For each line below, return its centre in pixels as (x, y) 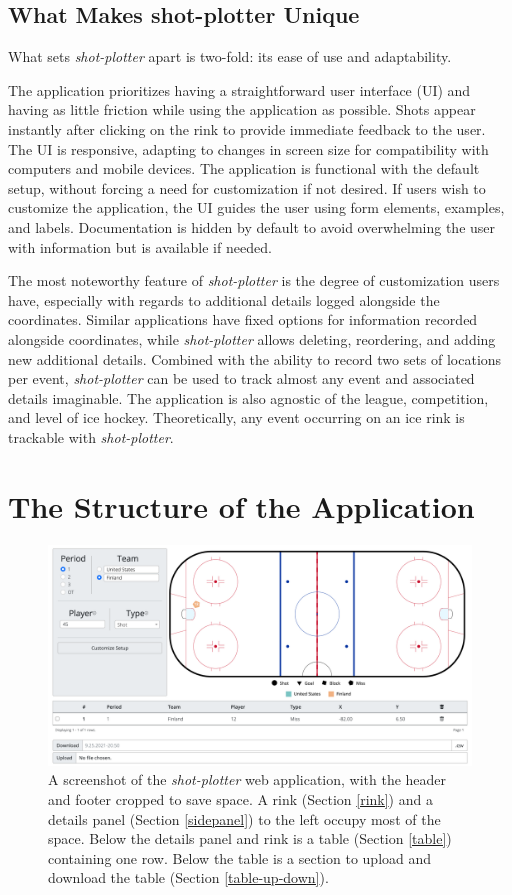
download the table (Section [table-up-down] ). (188, 877)
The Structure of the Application (241, 505)
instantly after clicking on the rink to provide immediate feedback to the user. (247, 128)
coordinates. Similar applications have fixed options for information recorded (243, 319)
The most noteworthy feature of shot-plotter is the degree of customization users (254, 280)
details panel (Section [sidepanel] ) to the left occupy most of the (244, 818)
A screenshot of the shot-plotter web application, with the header (247, 779)
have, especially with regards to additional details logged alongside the (224, 299)
